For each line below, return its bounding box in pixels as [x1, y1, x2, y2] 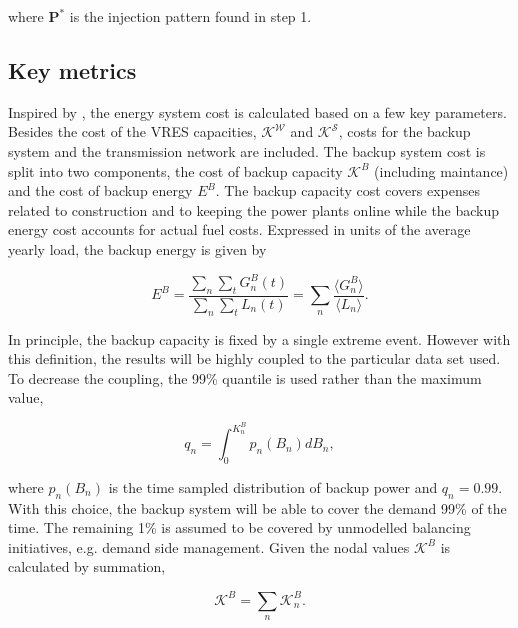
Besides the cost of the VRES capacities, [8, 121, 257, 142]
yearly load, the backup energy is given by [8, 238, 267, 259]
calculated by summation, [8, 556, 166, 577]
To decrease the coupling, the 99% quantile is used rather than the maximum [8, 367, 482, 388]
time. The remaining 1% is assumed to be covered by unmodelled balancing [8, 517, 471, 538]
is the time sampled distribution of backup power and [108, 476, 438, 497]
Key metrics [8, 54, 137, 85]
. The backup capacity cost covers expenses [215, 180, 481, 201]
